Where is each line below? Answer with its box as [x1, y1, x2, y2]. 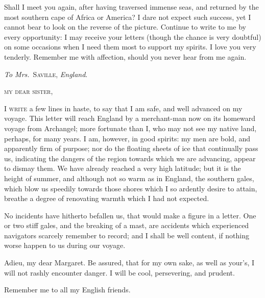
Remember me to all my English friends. [4, 284, 131, 295]
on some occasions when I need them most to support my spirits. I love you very [4, 41, 256, 52]
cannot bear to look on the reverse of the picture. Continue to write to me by [4, 21, 246, 32]
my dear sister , [4, 86, 53, 96]
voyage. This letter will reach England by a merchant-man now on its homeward [4, 113, 256, 123]
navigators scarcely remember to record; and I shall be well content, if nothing [4, 230, 249, 240]
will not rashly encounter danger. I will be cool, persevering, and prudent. [4, 267, 235, 278]
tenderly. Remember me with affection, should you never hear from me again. [4, 51, 247, 62]
